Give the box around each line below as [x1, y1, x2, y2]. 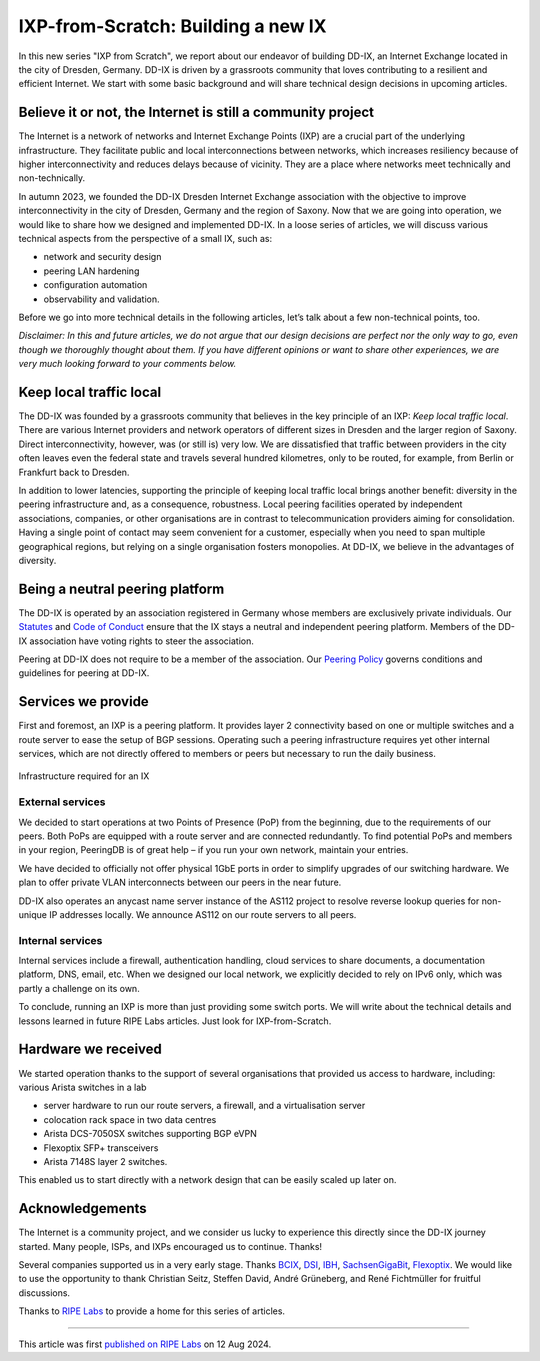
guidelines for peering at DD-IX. [18, 667, 150, 679]
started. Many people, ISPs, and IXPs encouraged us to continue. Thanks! [18, 1240, 323, 1252]
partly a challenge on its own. [18, 982, 140, 994]
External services [18, 795, 106, 809]
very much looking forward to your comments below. [18, 358, 237, 370]
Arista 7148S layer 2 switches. [43, 1155, 168, 1167]
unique [18, 908, 47, 920]
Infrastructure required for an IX [18, 770, 150, 782]
